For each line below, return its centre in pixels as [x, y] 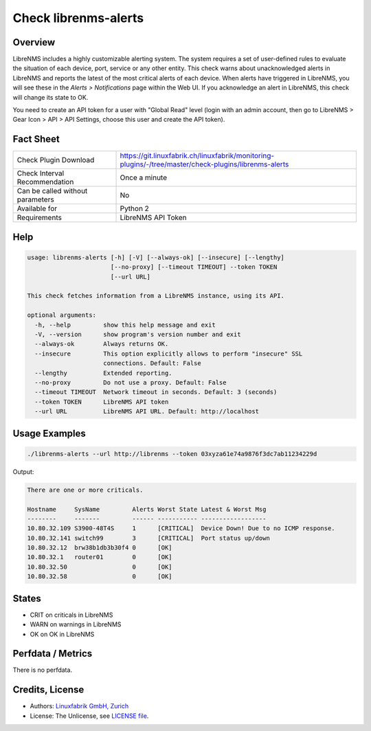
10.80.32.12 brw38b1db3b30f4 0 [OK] [100, 548]
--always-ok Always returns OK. [102, 344]
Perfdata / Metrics [53, 654]
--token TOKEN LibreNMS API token [102, 402]
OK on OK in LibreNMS [62, 634]
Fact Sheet [36, 139]
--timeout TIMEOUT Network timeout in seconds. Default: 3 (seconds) [156, 392]
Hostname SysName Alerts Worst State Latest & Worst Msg [147, 509]
